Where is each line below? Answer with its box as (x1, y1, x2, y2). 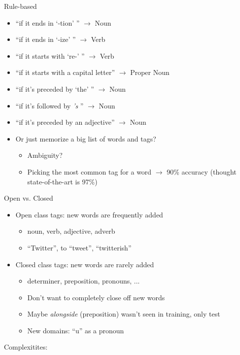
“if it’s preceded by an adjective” (15, 117, 115, 127)
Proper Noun (130, 67, 170, 77)
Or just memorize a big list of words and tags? (15, 133, 156, 143)
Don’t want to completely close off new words (27, 292, 165, 302)
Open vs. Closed (4, 193, 53, 203)
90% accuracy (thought (167, 166, 237, 177)
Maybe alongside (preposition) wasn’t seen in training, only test (27, 309, 220, 319)
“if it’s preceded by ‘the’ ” (15, 83, 94, 94)
